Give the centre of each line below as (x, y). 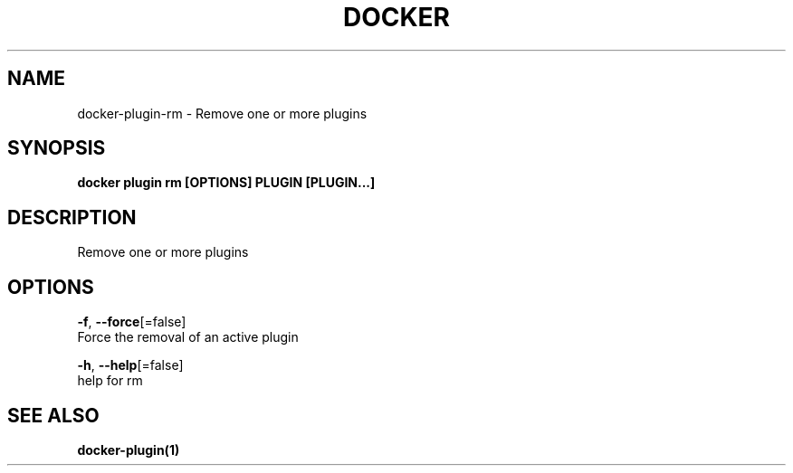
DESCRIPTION (72, 217)
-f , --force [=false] (132, 322)
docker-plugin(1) (129, 449)
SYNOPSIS (57, 148)
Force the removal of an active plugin (188, 337)
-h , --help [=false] (130, 365)
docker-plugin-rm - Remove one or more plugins (222, 113)
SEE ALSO (53, 415)
